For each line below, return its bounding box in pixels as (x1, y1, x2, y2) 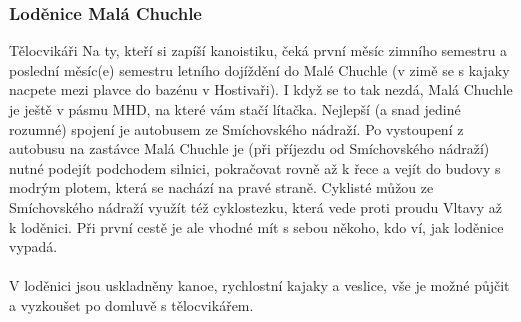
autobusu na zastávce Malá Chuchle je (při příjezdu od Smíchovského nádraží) (9, 138, 490, 159)
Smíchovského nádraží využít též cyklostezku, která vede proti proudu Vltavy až (9, 196, 503, 217)
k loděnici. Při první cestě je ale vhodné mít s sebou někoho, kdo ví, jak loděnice (9, 216, 504, 237)
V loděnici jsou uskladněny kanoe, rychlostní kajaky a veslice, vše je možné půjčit (9, 275, 510, 296)
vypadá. (9, 236, 58, 257)
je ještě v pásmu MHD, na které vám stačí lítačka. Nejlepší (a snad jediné (9, 99, 461, 119)
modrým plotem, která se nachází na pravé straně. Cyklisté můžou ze (9, 177, 434, 198)
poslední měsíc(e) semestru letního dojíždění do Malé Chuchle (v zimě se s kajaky (9, 59, 510, 80)
